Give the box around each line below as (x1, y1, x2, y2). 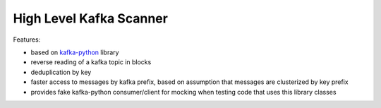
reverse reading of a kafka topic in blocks (30, 58, 152, 66)
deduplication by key (30, 68, 92, 76)
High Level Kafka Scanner (13, 11, 169, 26)
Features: (13, 35, 41, 44)
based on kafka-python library (30, 48, 119, 56)
